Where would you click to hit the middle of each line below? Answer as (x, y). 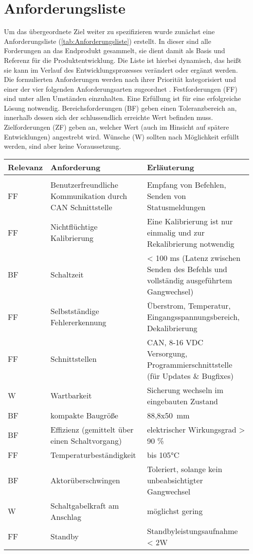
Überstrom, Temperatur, (189, 305)
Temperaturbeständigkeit (93, 455)
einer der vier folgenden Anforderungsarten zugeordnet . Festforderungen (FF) (121, 89)
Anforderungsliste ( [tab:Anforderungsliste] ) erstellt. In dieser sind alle (108, 41)
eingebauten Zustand (183, 401)
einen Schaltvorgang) (86, 440)
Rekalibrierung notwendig (191, 243)
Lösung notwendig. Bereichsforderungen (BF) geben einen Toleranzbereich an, (120, 108)
